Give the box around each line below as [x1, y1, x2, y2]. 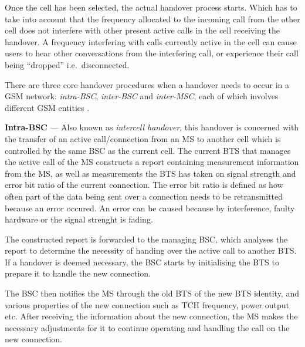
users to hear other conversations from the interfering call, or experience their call [5, 47, 299, 59]
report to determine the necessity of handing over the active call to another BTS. [5, 244, 297, 257]
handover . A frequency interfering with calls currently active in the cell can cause [5, 35, 297, 48]
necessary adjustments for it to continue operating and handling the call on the [5, 321, 290, 333]
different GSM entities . [5, 101, 90, 113]
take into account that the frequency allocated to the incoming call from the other [5, 12, 300, 25]
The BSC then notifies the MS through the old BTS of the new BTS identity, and [5, 287, 299, 299]
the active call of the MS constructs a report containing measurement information [5, 156, 299, 168]
